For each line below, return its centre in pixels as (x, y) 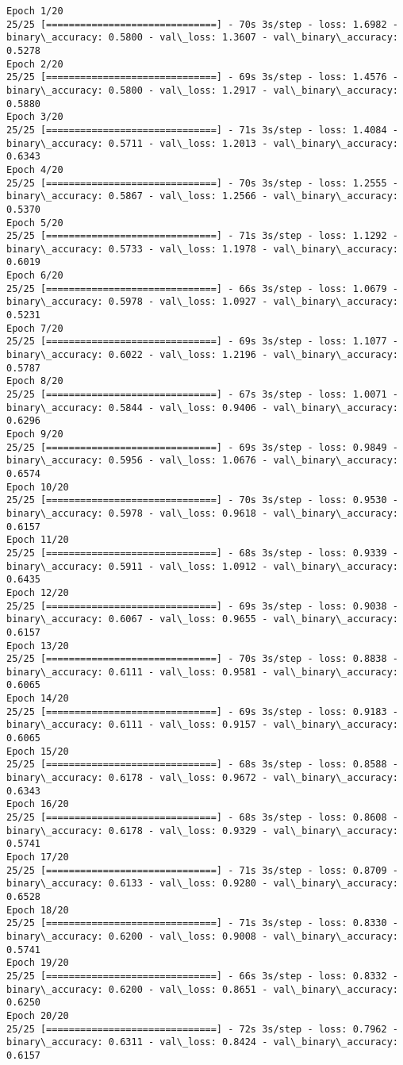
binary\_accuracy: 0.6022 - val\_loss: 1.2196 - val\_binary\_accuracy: (202, 355)
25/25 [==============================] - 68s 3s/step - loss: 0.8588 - (202, 765)
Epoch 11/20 (38, 540)
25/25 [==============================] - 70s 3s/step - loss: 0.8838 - (202, 659)
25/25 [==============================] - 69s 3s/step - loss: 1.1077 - (202, 342)
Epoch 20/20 (38, 1015)
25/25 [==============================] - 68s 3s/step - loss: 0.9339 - (202, 553)
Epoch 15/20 (38, 751)
